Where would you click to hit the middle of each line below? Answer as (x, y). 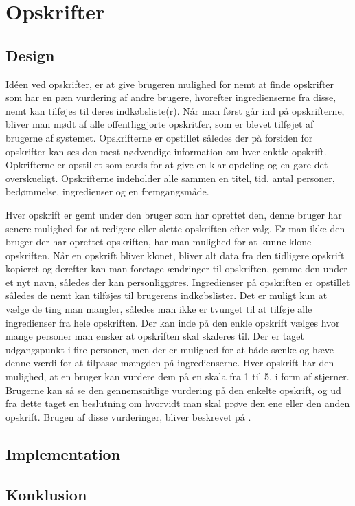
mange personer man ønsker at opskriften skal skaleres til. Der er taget (155, 336)
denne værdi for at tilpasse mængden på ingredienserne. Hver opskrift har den (170, 363)
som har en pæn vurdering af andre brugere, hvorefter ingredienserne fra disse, (171, 97)
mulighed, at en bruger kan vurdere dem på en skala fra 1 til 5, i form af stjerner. (177, 376)
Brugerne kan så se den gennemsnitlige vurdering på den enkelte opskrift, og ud (173, 389)
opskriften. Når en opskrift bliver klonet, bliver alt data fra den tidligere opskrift (175, 255)
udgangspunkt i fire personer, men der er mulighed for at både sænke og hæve (170, 349)
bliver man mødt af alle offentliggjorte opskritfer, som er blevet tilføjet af (160, 124)
